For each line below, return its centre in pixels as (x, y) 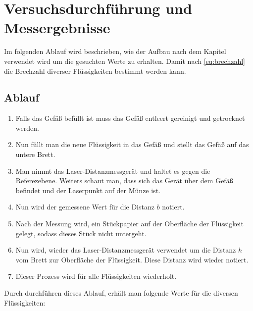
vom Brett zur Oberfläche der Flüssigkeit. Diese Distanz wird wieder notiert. (132, 259)
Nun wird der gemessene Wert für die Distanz (85, 207)
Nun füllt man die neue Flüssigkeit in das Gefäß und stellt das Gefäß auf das (132, 144)
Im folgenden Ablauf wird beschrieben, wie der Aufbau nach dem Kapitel (115, 51)
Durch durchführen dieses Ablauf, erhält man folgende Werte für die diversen (121, 293)
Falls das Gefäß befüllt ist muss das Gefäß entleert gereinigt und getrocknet (130, 118)
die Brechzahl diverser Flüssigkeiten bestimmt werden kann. (95, 71)
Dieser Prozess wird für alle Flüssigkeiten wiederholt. (96, 276)
